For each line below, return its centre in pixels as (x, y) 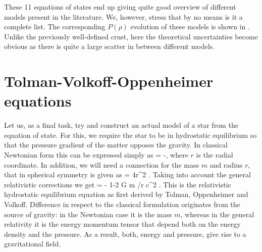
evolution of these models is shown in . (190, 27)
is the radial (215, 155)
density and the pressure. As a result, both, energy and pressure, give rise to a (125, 234)
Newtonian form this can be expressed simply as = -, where (96, 155)
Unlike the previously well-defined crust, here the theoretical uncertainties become (131, 36)
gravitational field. (33, 244)
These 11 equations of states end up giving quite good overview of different (120, 7)
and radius (226, 164)
